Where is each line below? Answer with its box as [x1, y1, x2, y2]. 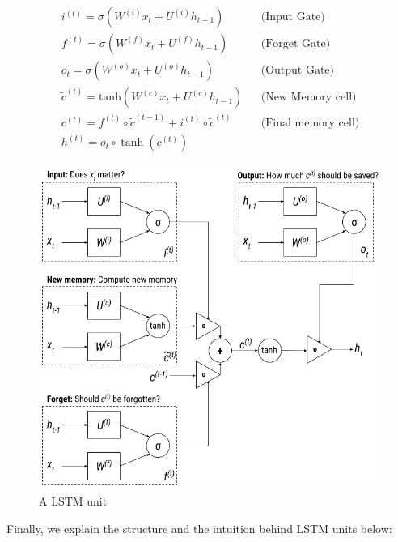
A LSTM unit [39, 493, 108, 510]
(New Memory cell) [260, 92, 357, 104]
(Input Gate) [260, 11, 325, 23]
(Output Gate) [260, 65, 335, 77]
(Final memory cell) [260, 117, 360, 129]
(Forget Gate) [260, 38, 331, 50]
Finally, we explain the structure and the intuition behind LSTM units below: [6, 519, 392, 536]
